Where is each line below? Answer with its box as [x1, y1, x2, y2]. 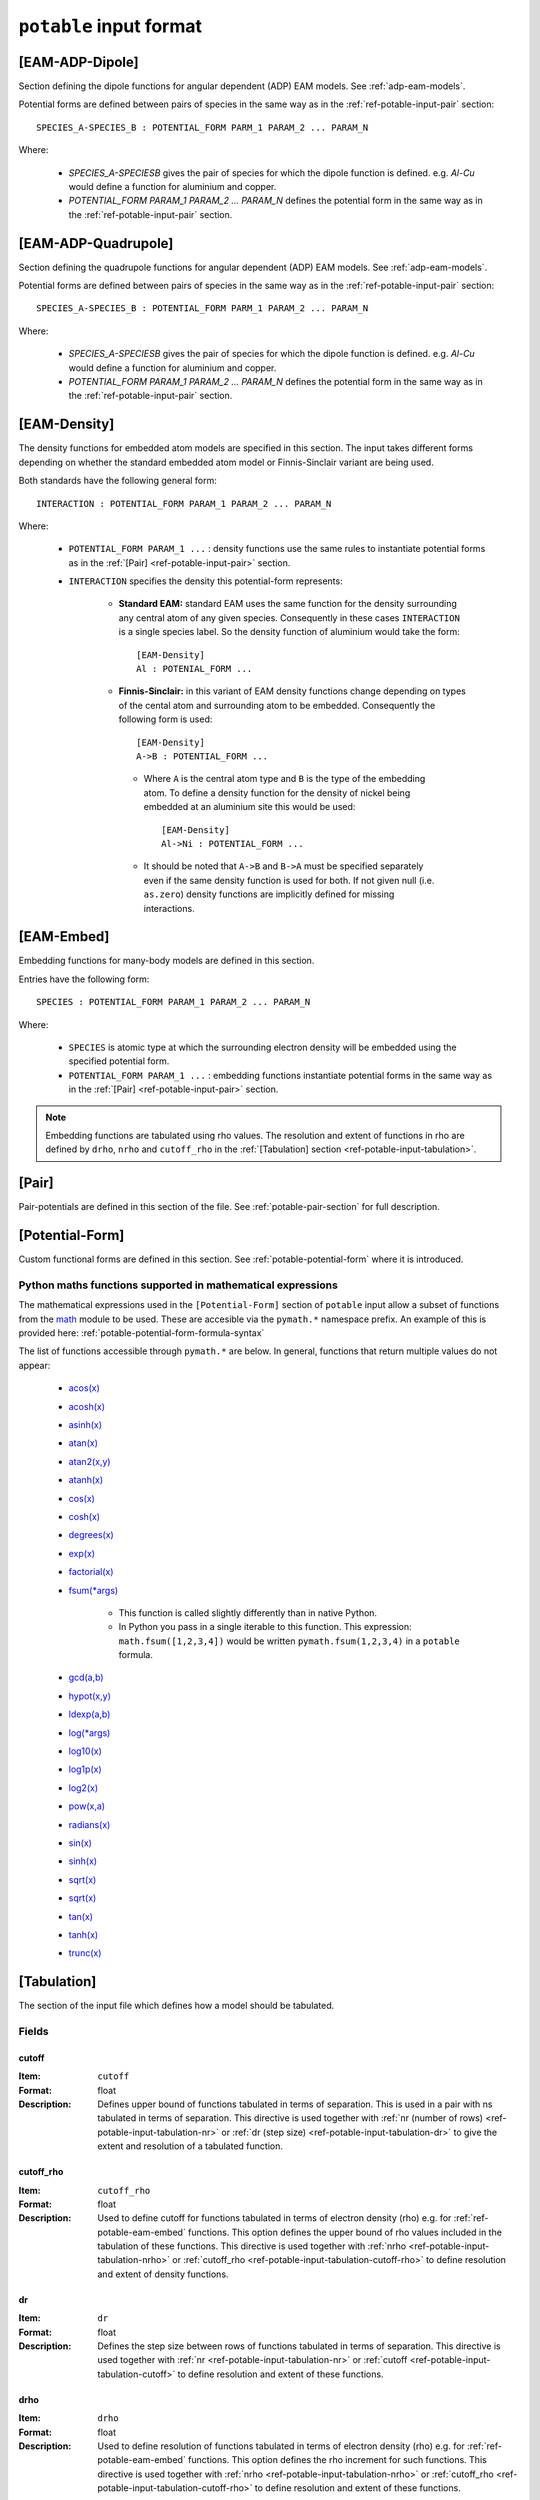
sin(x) [68, 1836, 92, 1849]
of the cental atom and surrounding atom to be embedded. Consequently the [118, 699, 436, 711]
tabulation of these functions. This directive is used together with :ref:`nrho [97, 2240, 407, 2252]
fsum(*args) [68, 1584, 119, 1596]
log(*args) [68, 1726, 111, 1739]
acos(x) [68, 1382, 100, 1394]
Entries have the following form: [18, 973, 150, 985]
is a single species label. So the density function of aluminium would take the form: [118, 626, 460, 638]
